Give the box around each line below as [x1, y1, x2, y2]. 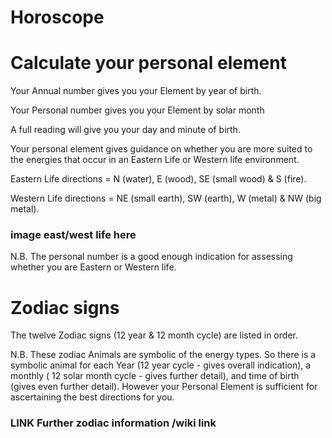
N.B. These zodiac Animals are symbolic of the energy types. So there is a [10, 349, 317, 361]
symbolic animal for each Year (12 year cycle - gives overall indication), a [10, 359, 312, 371]
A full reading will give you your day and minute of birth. [10, 124, 241, 136]
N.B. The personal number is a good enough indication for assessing [10, 251, 293, 263]
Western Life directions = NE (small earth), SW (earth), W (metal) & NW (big [10, 192, 322, 205]
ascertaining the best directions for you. [10, 391, 175, 403]
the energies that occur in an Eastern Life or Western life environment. [10, 154, 300, 166]
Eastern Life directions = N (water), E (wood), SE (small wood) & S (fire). [10, 173, 307, 185]
